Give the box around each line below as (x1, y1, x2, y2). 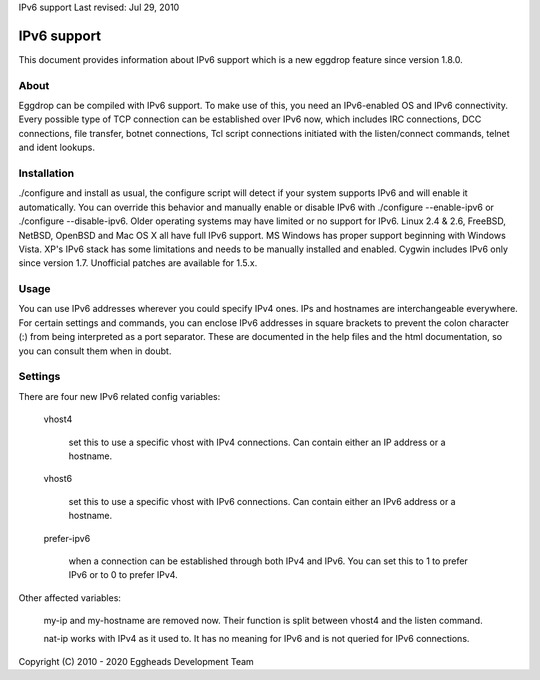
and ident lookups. (18, 141, 95, 154)
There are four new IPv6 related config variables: (18, 390, 221, 402)
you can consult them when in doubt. (18, 345, 172, 357)
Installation (18, 166, 75, 180)
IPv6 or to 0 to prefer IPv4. (68, 569, 179, 581)
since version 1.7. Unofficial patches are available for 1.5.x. (18, 257, 258, 269)
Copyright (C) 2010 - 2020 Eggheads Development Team (18, 655, 254, 667)
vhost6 (43, 473, 73, 485)
